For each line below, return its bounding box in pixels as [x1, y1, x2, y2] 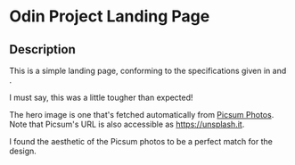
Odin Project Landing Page [9, 6, 210, 27]
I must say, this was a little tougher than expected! [9, 92, 193, 103]
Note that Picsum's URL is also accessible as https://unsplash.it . [9, 119, 245, 129]
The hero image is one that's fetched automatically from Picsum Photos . [9, 110, 275, 120]
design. [9, 145, 37, 156]
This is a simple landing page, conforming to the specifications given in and [9, 65, 287, 76]
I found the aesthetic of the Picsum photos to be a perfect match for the [9, 136, 274, 146]
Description [9, 42, 76, 57]
